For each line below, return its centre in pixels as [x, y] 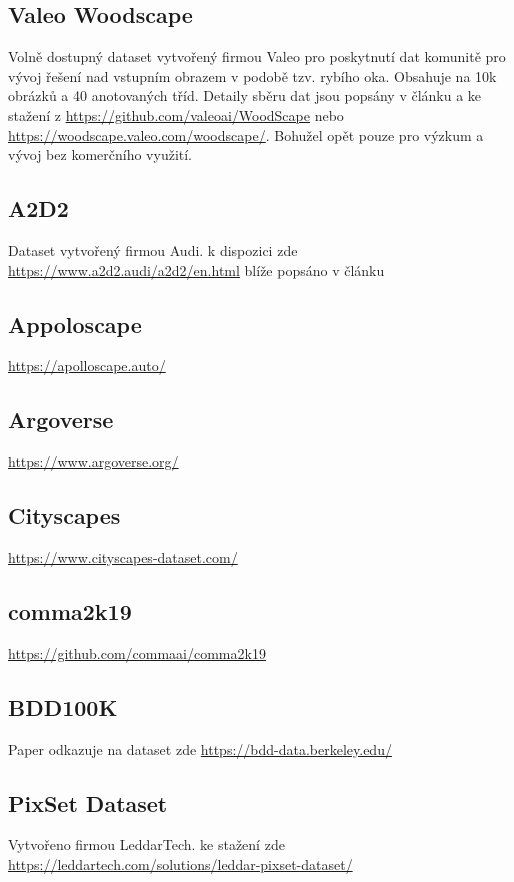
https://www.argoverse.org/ [93, 461]
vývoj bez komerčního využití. [100, 154]
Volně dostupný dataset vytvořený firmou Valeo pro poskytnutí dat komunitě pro [257, 56]
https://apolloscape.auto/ [87, 365]
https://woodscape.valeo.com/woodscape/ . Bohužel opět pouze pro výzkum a [246, 134]
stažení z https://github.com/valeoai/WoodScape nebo [176, 114]
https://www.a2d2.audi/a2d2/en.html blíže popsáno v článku [196, 269]
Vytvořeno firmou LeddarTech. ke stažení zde [146, 844]
